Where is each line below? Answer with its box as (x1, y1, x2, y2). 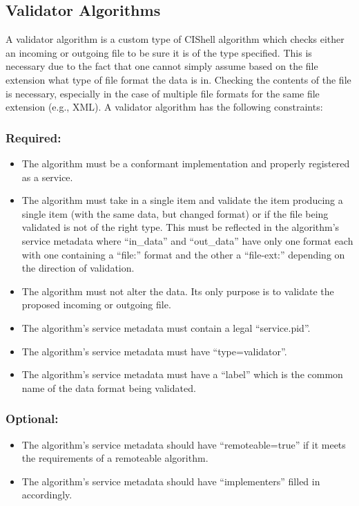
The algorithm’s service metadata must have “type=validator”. (21, 344, 287, 358)
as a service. (21, 169, 73, 184)
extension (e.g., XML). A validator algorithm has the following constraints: (6, 100, 323, 114)
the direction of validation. (21, 261, 135, 275)
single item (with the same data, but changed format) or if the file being (21, 206, 329, 221)
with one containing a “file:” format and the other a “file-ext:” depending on (21, 247, 345, 261)
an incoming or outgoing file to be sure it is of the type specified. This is (6, 45, 312, 59)
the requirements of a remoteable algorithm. (21, 451, 208, 465)
